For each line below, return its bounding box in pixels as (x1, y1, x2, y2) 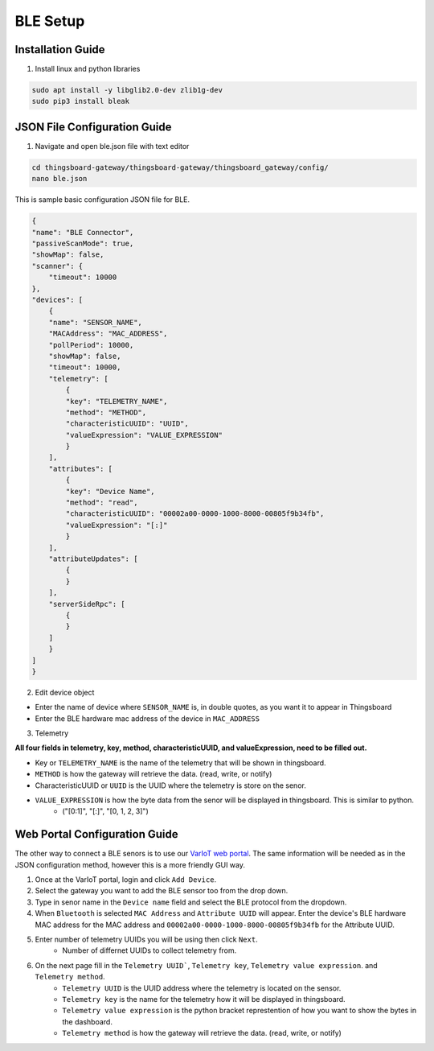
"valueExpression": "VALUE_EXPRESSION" (65, 431, 223, 439)
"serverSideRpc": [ (48, 600, 126, 608)
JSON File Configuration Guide (14, 120, 172, 134)
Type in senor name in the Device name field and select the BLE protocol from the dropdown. (35, 897, 347, 907)
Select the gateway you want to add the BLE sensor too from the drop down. (35, 886, 289, 896)
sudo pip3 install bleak (31, 97, 130, 106)
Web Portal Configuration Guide (14, 827, 178, 841)
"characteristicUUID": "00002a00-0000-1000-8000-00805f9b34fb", (65, 509, 325, 518)
